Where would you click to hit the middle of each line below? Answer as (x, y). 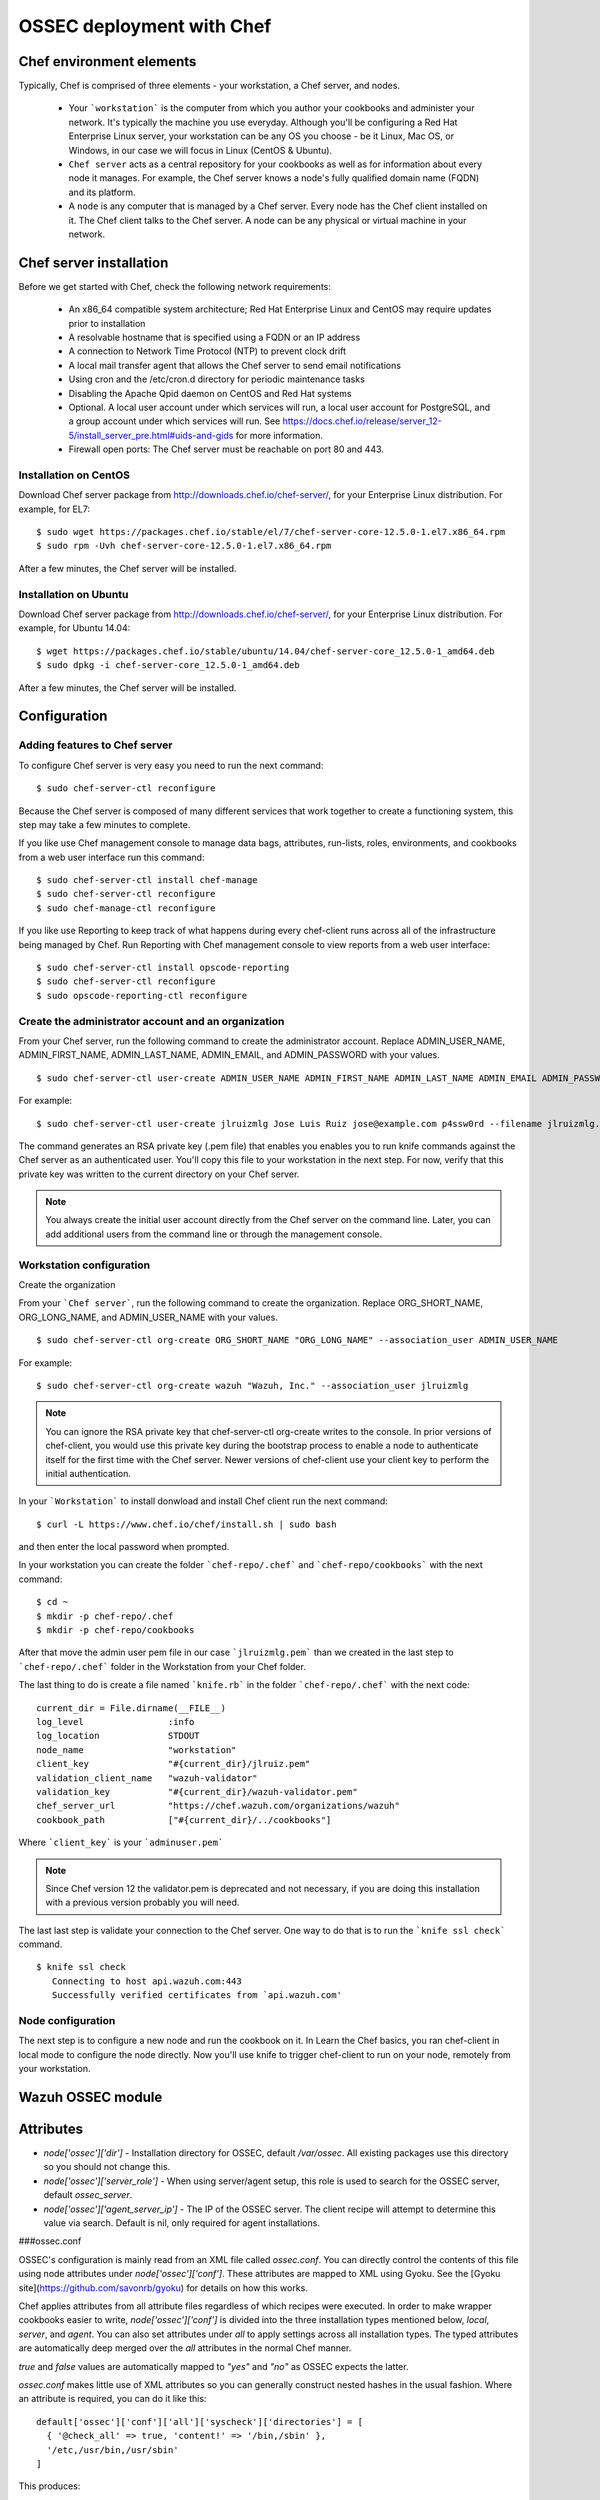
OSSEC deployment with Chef (145, 26)
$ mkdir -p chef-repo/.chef (105, 1616)
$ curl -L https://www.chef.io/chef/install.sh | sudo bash (186, 1524)
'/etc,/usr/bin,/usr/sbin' (112, 2449)
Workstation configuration (84, 1265)
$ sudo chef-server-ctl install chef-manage (147, 880)
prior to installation (107, 323)
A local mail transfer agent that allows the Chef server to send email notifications (235, 365)
